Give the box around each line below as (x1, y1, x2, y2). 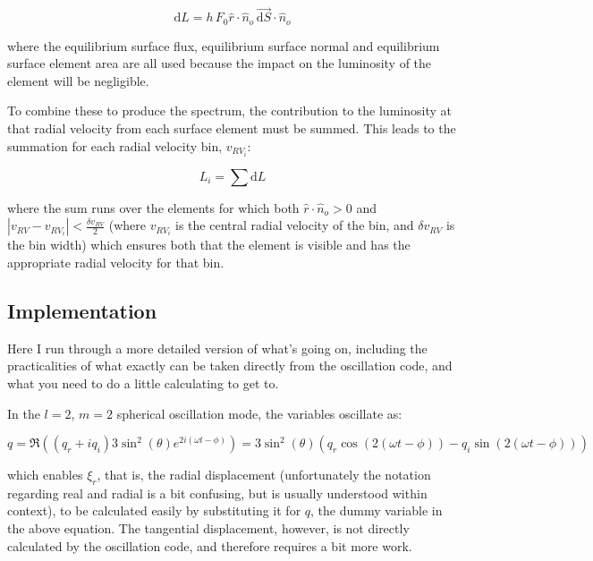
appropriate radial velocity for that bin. (7, 252, 224, 271)
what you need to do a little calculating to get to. (7, 373, 279, 392)
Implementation (7, 296, 157, 324)
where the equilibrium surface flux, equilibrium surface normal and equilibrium (7, 36, 440, 55)
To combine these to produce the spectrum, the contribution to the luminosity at (7, 101, 452, 120)
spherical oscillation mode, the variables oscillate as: (116, 404, 402, 422)
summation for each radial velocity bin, (7, 136, 223, 155)
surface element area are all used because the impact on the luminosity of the (7, 54, 432, 72)
